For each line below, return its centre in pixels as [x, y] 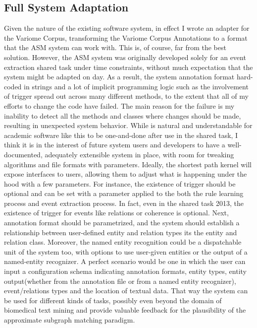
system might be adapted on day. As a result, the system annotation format [119, 77]
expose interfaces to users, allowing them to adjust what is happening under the [126, 174]
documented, [23, 154]
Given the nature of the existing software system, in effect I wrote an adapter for [127, 28]
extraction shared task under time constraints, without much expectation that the [128, 67]
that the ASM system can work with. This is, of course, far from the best [115, 47]
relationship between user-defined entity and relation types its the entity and [121, 232]
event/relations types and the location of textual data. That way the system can [126, 291]
